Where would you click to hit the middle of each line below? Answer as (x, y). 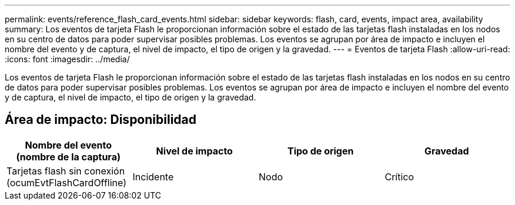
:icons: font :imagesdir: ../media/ (67, 59)
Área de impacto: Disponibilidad (101, 120)
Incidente (153, 177)
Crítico (399, 177)
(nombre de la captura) (68, 157)
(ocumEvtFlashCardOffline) (67, 182)
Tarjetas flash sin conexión (66, 171)
